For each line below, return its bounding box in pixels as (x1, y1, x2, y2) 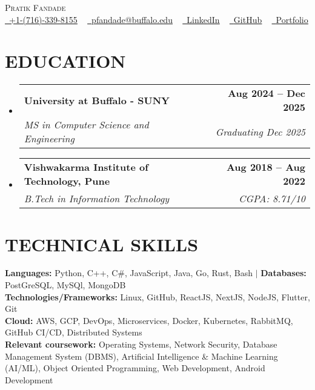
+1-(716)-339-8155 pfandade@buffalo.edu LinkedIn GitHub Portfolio (9, 13, 308, 25)
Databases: (260, 266, 307, 279)
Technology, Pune (24, 174, 110, 188)
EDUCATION (5, 48, 126, 73)
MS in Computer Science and (24, 117, 149, 132)
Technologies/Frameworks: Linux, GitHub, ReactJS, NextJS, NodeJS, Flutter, (5, 290, 310, 303)
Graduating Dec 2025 (215, 124, 305, 139)
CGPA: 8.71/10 (239, 191, 305, 206)
